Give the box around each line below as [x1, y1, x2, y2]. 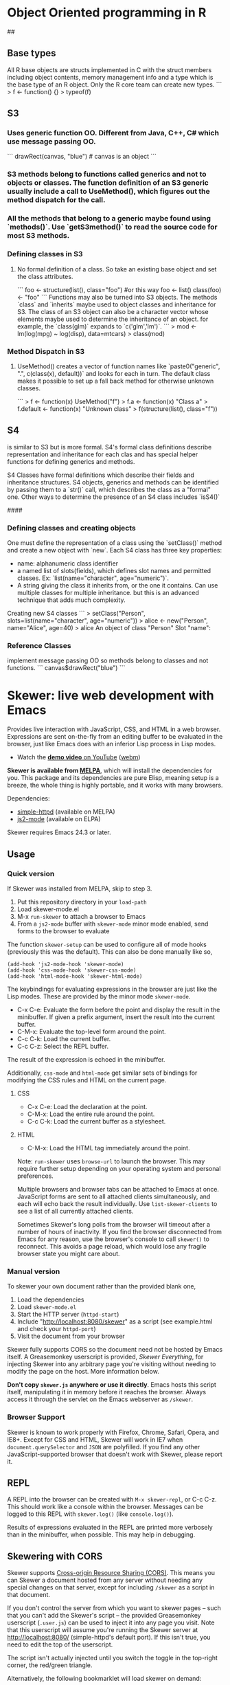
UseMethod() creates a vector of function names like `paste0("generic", [16, 362, 220, 370]
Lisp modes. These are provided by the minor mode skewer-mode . [7, 992, 191, 1001]
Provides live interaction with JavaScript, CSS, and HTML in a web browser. [7, 725, 221, 733]
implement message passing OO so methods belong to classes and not [7, 656, 209, 665]
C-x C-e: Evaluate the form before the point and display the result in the [16, 1005, 220, 1014]
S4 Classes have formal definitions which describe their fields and [7, 471, 194, 479]
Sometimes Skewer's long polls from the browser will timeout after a [16, 1220, 211, 1228]
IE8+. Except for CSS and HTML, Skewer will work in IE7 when [7, 1435, 183, 1444]
